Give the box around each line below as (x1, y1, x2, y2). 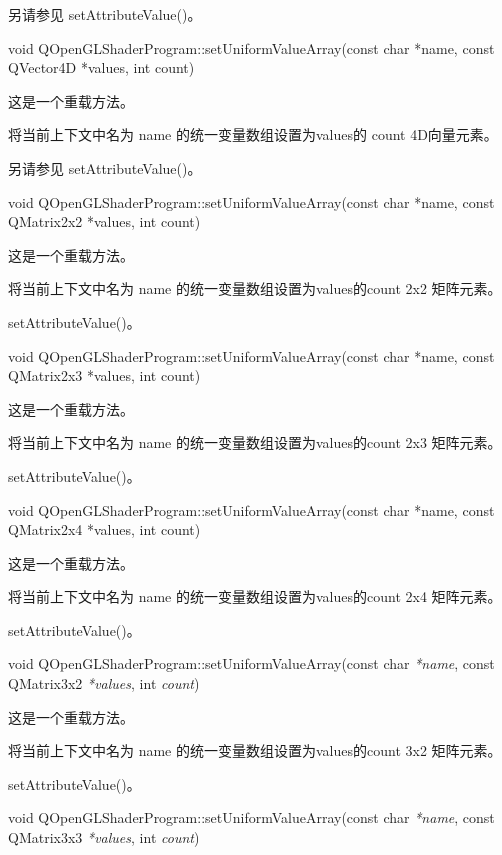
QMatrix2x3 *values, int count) (8, 365, 201, 386)
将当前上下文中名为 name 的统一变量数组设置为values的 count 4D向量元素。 (8, 124, 498, 145)
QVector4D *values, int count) (8, 57, 195, 78)
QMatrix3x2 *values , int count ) (8, 673, 200, 694)
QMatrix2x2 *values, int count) (8, 211, 201, 232)
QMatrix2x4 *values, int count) (8, 519, 201, 540)
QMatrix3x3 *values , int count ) (8, 827, 200, 848)
